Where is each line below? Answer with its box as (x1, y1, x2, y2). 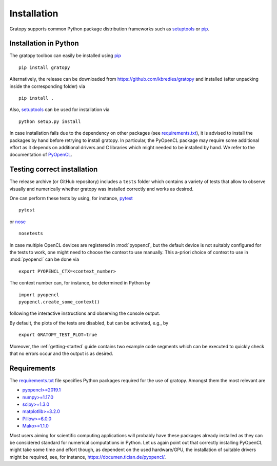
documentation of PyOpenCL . (9, 152, 73, 158)
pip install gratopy (18, 64, 70, 70)
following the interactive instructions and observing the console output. (9, 310, 161, 316)
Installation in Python (9, 39, 79, 48)
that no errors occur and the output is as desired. (9, 350, 113, 356)
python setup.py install (18, 118, 81, 124)
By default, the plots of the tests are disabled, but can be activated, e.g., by (9, 319, 169, 326)
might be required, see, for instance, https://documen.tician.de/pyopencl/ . (9, 454, 166, 460)
